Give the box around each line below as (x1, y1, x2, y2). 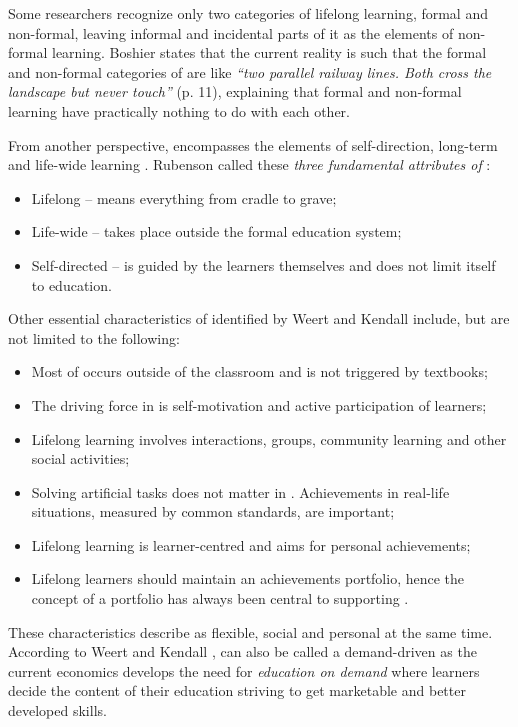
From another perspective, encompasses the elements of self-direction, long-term (8, 134, 498, 155)
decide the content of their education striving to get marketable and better (8, 680, 466, 701)
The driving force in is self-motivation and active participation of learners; (31, 394, 487, 415)
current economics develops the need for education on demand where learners (8, 660, 480, 681)
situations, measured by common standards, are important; (31, 501, 395, 522)
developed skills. (8, 700, 107, 721)
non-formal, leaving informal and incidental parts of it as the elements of (8, 22, 454, 43)
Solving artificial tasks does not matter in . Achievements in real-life (31, 481, 450, 502)
